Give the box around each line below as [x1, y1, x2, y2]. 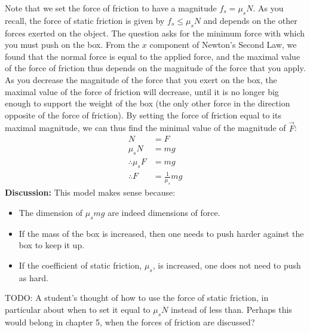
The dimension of [19, 206, 83, 218]
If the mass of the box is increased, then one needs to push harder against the [19, 227, 304, 239]
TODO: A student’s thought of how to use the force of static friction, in [5, 291, 269, 304]
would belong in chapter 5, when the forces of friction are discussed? [5, 315, 255, 328]
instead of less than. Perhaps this [171, 303, 292, 315]
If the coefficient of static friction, [19, 258, 142, 271]
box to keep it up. [19, 239, 85, 251]
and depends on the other [203, 14, 297, 26]
